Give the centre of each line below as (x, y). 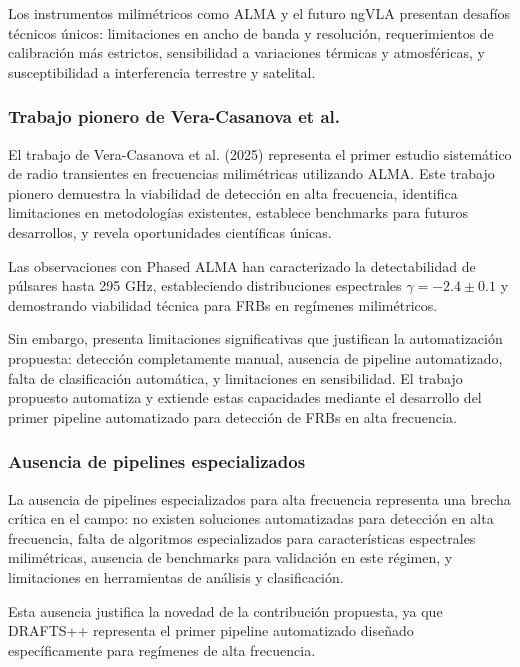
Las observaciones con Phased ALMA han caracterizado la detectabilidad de (242, 265)
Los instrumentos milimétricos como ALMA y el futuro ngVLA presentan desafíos (259, 13)
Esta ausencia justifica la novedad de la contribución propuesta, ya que (225, 610)
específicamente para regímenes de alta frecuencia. (162, 649)
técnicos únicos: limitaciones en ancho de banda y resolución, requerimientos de (251, 32)
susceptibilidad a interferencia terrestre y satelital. (162, 71)
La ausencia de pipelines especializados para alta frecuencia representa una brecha (259, 498)
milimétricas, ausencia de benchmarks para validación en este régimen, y (230, 557)
